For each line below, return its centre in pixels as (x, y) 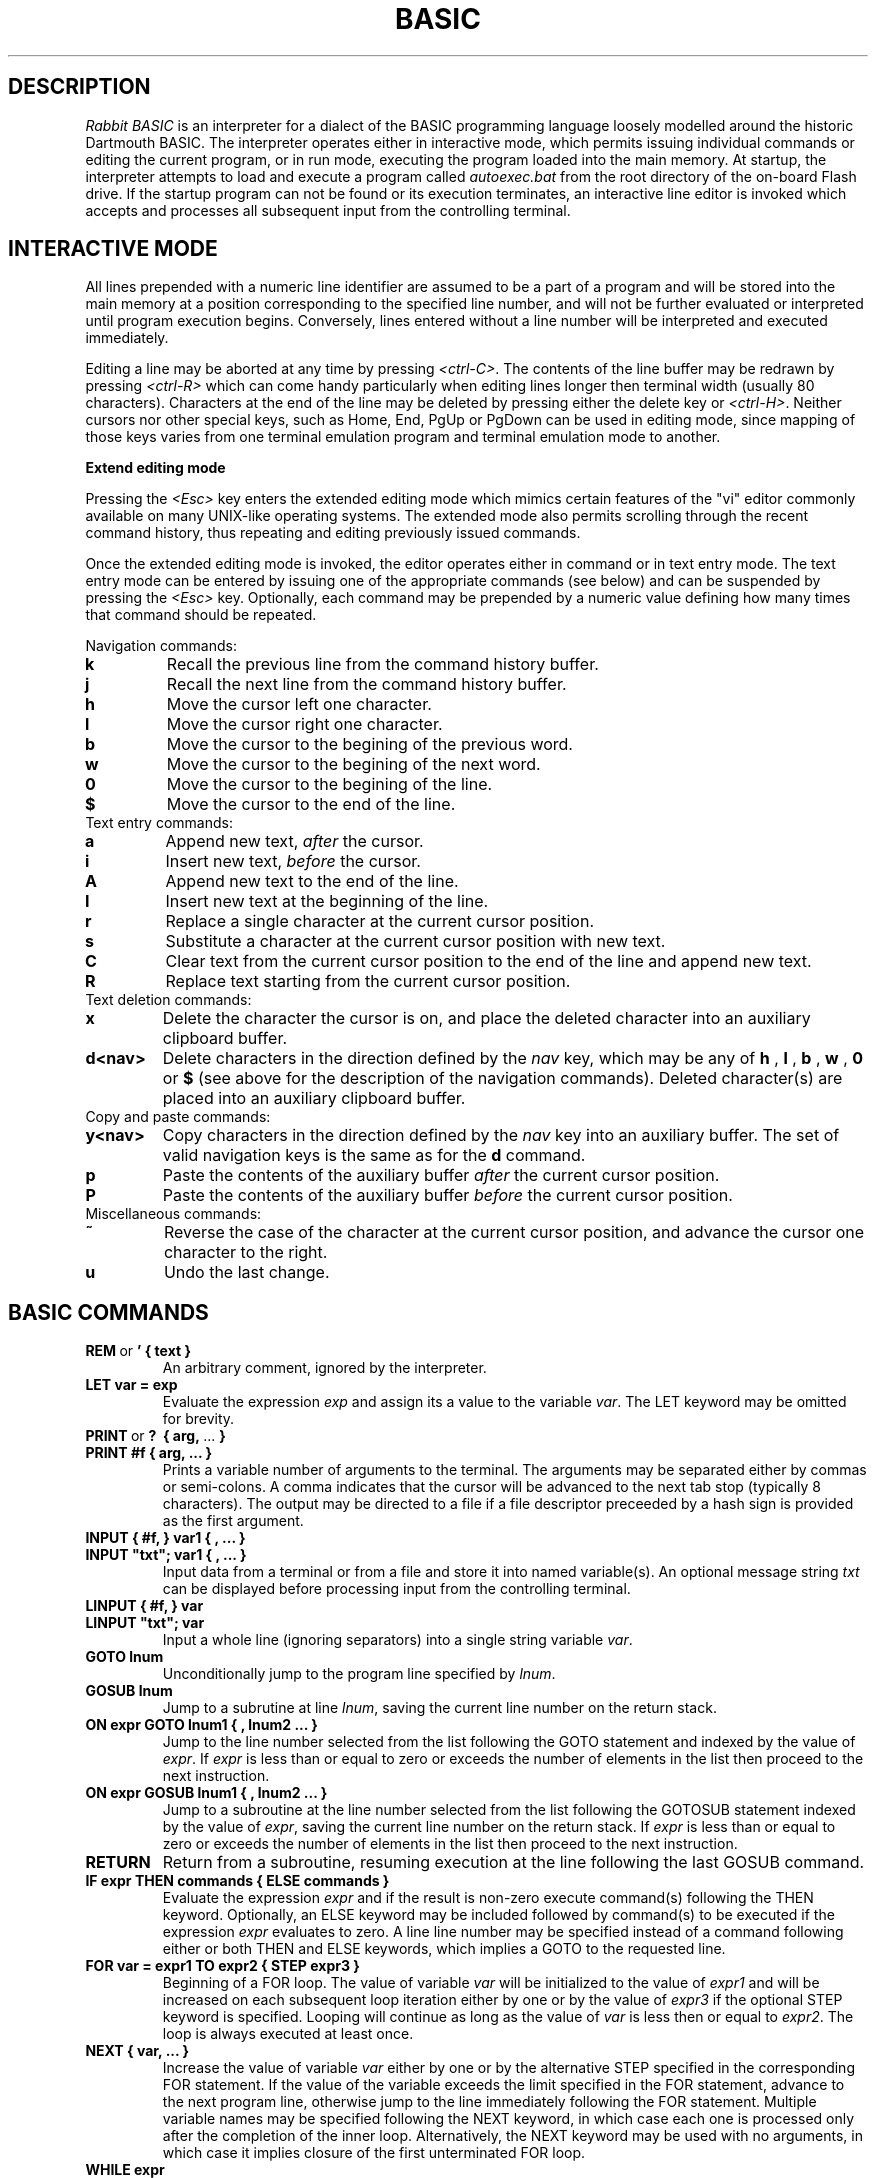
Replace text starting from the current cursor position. (368, 981)
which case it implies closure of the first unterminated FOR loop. (374, 2153)
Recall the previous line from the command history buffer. (382, 664)
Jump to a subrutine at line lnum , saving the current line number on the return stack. (439, 1708)
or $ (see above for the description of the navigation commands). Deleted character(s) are (502, 1078)
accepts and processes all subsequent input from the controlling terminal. (328, 210)
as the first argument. (233, 1521)
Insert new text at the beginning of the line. (327, 901)
